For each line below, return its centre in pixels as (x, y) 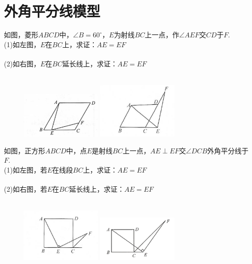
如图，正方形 (25, 150)
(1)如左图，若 (26, 169)
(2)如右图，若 (26, 189)
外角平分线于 (228, 150)
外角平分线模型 (52, 11)
